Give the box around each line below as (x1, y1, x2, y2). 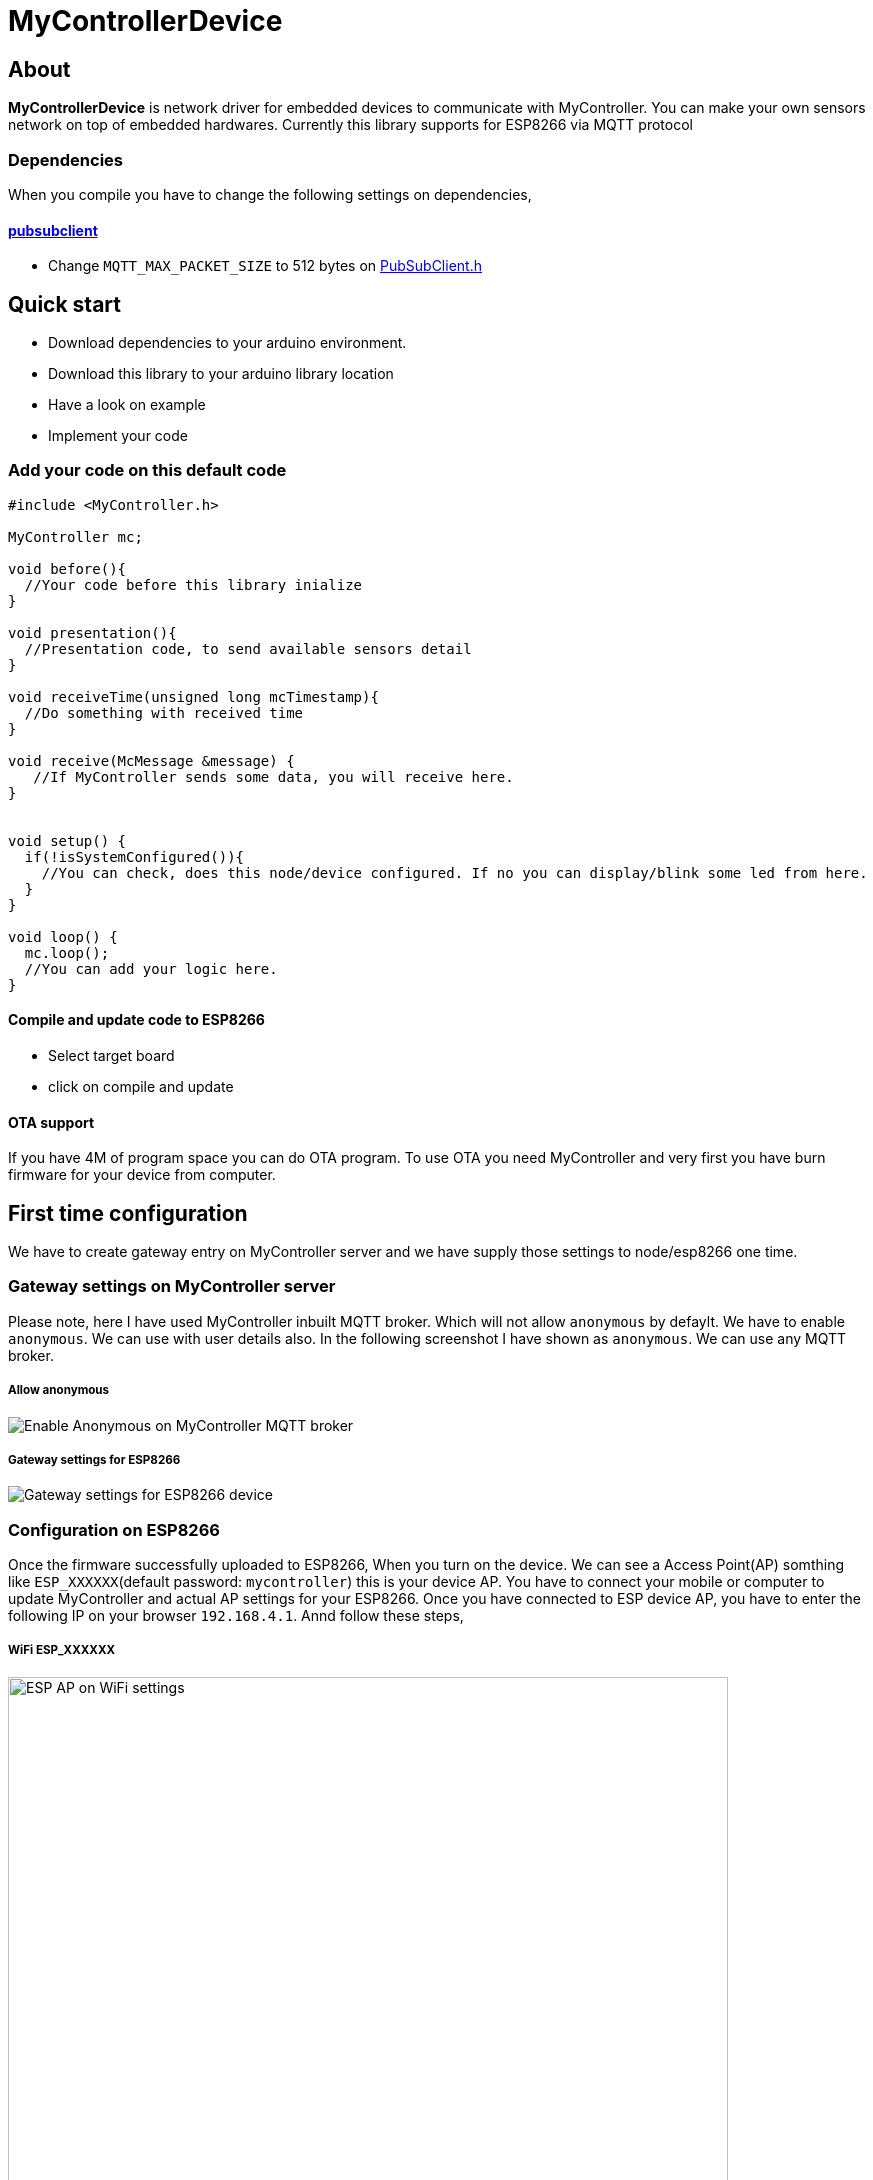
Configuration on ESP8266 (8, 1519, 220, 1540)
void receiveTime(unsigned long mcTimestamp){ (8, 688, 379, 705)
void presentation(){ (8, 624, 177, 641)
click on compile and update (48, 1077, 234, 1095)
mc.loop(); (24, 944, 110, 961)
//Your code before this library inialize (24, 576, 363, 593)
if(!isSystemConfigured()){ (24, 848, 245, 865)
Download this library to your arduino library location (48, 364, 394, 382)
